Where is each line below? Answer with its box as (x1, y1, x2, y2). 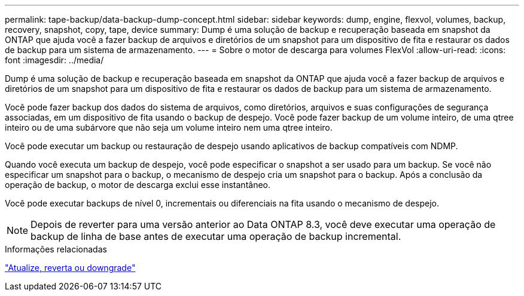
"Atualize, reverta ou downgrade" (5, 263, 136, 273)
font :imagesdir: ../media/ (5, 55, 104, 65)
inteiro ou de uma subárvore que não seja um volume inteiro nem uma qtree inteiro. (5, 122, 333, 132)
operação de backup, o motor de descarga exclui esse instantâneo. (5, 180, 271, 190)
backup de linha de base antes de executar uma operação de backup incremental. (31, 230, 401, 242)
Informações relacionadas (5, 244, 107, 254)
